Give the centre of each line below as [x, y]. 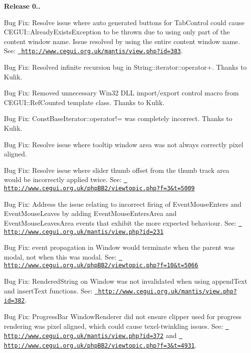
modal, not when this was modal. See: [60, 256]
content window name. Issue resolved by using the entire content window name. [122, 41]
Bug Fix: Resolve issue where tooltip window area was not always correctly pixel [124, 144]
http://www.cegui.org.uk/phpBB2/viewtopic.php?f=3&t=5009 [99, 189]
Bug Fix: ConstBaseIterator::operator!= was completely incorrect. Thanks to [118, 118]
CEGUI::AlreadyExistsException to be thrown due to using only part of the [117, 32]
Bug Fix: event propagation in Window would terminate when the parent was [119, 247]
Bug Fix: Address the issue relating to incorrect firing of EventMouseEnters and [123, 204]
